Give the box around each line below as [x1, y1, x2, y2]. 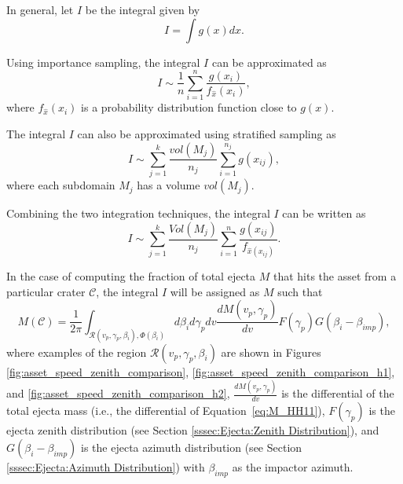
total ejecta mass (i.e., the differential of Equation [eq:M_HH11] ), [6, 402, 325, 419]
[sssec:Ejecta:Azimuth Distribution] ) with [6, 458, 205, 475]
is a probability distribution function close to [81, 99, 297, 115]
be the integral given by [85, 2, 200, 17]
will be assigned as [170, 283, 260, 299]
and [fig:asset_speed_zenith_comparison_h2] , [6, 385, 230, 401]
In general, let [6, 2, 74, 17]
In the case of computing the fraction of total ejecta [6, 268, 256, 284]
